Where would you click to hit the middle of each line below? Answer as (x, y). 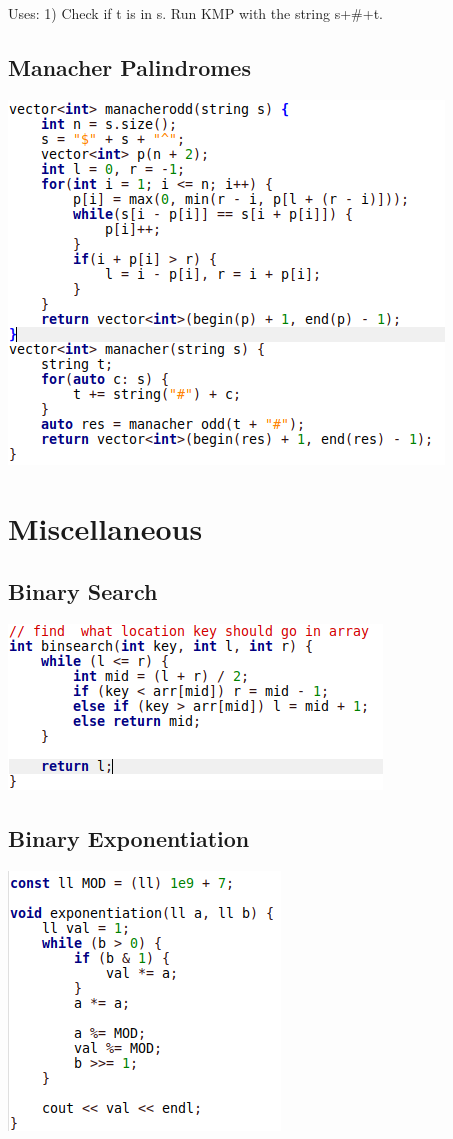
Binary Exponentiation (129, 837)
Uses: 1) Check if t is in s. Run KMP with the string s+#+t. (195, 13)
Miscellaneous (105, 527)
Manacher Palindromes (129, 66)
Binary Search (83, 591)
